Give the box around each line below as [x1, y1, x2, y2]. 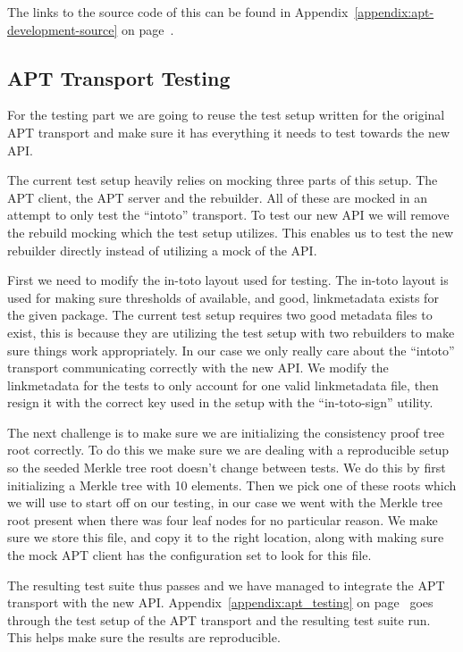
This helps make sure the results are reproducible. [7, 628, 281, 647]
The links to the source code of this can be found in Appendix [7, 3, 349, 21]
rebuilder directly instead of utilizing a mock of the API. [7, 240, 317, 259]
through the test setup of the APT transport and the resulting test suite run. [7, 610, 431, 629]
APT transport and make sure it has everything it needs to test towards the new [7, 122, 450, 141]
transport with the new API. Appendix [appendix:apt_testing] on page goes [7, 593, 434, 612]
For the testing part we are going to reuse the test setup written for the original [7, 105, 445, 124]
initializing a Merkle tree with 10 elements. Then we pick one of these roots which [7, 475, 457, 494]
